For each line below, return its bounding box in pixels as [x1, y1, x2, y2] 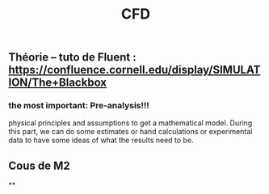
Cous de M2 [8, 158, 70, 172]
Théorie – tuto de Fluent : [8, 50, 137, 65]
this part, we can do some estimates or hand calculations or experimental [8, 127, 253, 137]
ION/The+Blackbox [8, 76, 107, 90]
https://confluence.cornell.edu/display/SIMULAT [8, 63, 261, 77]
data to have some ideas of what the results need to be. [8, 135, 194, 145]
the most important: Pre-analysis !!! [8, 100, 149, 112]
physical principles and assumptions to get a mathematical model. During [8, 118, 253, 128]
